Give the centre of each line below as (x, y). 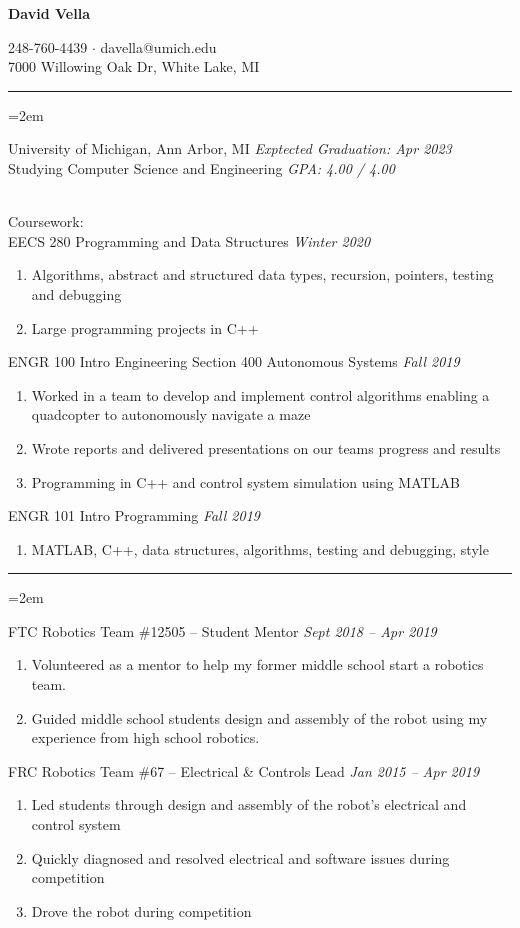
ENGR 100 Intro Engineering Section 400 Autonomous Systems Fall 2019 (234, 361)
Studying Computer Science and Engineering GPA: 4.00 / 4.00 (201, 167)
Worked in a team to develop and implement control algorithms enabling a (260, 394)
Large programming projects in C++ (145, 327)
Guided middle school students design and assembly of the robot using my (259, 717)
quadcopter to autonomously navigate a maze (171, 414)
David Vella (49, 13)
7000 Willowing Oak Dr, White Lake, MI (134, 66)
